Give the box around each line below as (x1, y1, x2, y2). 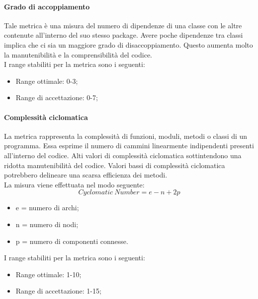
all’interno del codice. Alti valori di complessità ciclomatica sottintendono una (4, 150, 242, 160)
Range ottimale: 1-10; (15, 269, 82, 279)
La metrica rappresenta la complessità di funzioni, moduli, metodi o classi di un (4, 130, 248, 141)
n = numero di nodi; (15, 219, 79, 229)
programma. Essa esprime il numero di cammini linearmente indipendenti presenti (4, 140, 254, 151)
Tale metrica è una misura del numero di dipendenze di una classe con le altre (4, 20, 242, 30)
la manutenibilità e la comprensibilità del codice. (4, 49, 153, 60)
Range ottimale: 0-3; (15, 75, 78, 86)
